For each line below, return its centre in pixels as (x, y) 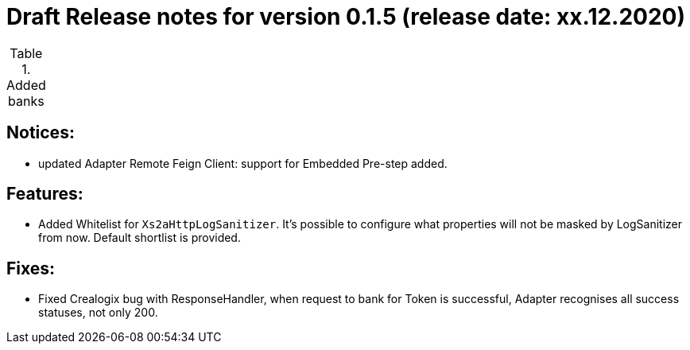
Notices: (41, 133)
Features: (45, 194)
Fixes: (31, 268)
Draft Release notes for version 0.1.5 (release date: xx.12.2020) (346, 17)
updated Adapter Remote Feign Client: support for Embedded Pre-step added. (243, 163)
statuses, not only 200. (98, 313)
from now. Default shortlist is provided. (140, 238)
